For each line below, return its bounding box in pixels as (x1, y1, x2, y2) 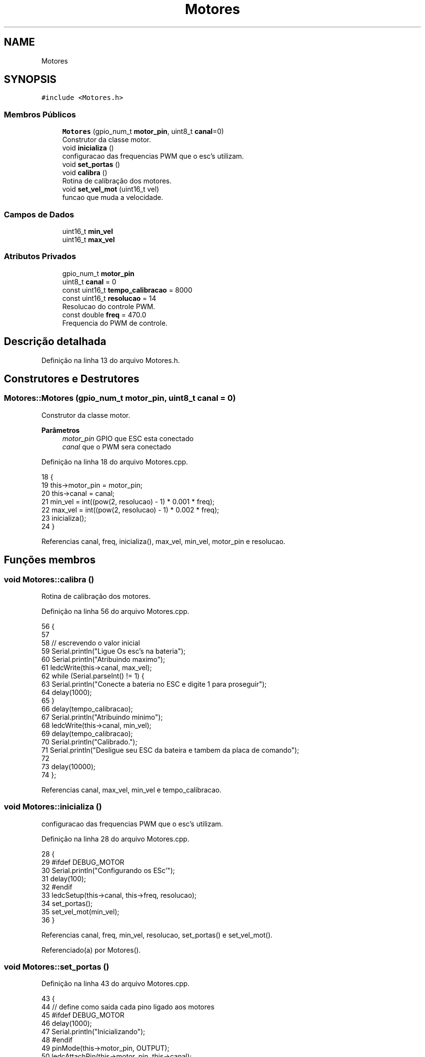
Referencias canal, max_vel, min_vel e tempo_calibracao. (41, 785, 222, 794)
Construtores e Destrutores (4, 372, 140, 385)
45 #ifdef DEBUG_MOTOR (41, 1011, 125, 1020)
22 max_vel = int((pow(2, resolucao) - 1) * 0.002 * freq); (41, 505, 219, 514)
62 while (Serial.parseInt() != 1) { (41, 671, 145, 680)
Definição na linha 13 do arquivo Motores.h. (41, 356, 180, 364)
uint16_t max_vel (62, 235, 115, 244)
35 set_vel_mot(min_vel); (41, 907, 119, 916)
